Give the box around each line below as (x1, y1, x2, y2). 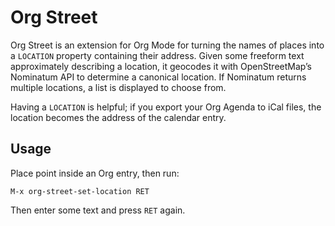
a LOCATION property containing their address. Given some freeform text (10, 49, 305, 61)
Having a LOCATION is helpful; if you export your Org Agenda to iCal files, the (10, 101, 322, 113)
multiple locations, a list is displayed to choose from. (10, 81, 227, 93)
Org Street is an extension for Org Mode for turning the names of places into (10, 39, 325, 51)
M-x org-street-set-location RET (10, 186, 150, 196)
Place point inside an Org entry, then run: (10, 167, 180, 179)
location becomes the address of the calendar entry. (10, 111, 227, 123)
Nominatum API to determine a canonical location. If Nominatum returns (10, 71, 307, 83)
